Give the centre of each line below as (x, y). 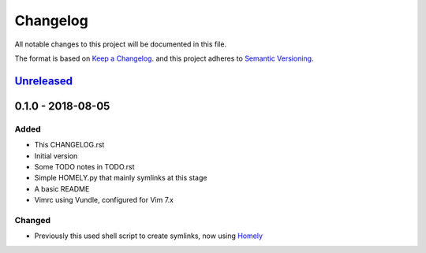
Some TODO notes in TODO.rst (84, 166)
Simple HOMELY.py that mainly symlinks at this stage (121, 178)
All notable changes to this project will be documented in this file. (121, 44)
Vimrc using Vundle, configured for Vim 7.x (104, 200)
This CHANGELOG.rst (69, 145)
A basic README (62, 188)
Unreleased (44, 81)
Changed (33, 220)
